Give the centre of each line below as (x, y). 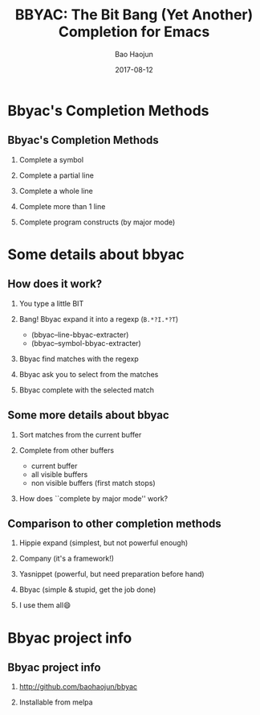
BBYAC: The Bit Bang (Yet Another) (134, 15)
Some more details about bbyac (88, 415)
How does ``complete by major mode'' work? (93, 498)
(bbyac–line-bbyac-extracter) (80, 335)
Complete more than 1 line (62, 206)
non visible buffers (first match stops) (93, 483)
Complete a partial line (56, 175)
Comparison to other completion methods (114, 523)
